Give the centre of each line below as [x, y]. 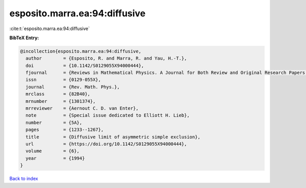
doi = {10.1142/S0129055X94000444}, [85, 65]
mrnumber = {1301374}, [61, 101]
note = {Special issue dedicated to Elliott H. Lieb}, [108, 115]
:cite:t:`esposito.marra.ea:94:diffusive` [50, 29]
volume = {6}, [53, 151]
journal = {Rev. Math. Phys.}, [73, 87]
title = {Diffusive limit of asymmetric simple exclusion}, [113, 137]
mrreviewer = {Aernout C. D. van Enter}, [82, 109]
